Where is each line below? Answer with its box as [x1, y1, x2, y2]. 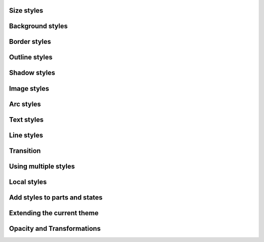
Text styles [9, 115, 44, 124]
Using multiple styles [9, 162, 75, 170]
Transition [9, 146, 41, 155]
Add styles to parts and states [9, 193, 103, 202]
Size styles [9, 6, 44, 15]
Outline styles [9, 53, 53, 61]
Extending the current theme [9, 209, 99, 217]
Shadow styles [9, 69, 56, 77]
